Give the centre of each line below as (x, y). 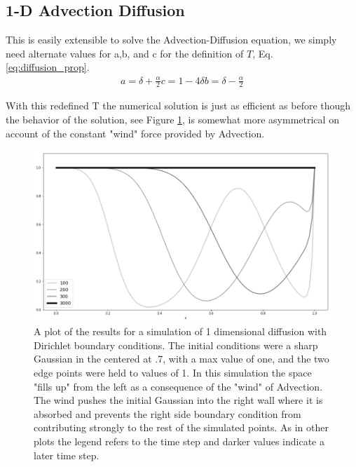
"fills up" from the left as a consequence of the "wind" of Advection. (178, 386)
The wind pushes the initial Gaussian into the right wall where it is (178, 400)
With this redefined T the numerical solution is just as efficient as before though (178, 106)
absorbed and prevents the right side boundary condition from (167, 413)
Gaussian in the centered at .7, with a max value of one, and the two (182, 359)
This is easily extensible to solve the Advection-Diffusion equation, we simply (171, 40)
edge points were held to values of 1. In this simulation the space (173, 372)
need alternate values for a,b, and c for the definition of (125, 53)
